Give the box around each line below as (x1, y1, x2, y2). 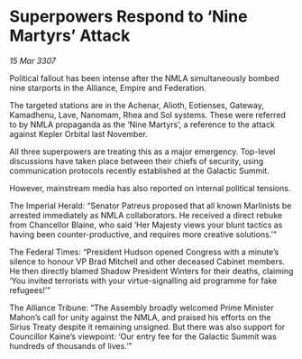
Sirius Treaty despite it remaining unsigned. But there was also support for (9, 321, 286, 332)
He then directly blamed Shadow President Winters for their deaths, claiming (9, 265, 294, 276)
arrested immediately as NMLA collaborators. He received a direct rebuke (9, 209, 282, 220)
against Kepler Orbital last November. (9, 128, 149, 139)
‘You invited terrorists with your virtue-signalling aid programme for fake (9, 275, 278, 286)
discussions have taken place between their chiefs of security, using (9, 155, 264, 166)
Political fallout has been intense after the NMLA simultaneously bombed (9, 72, 279, 83)
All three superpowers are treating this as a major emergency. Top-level (9, 146, 276, 157)
